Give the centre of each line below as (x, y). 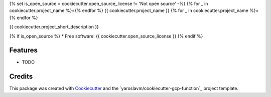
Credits (21, 77)
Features (23, 50)
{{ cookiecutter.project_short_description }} (54, 27)
